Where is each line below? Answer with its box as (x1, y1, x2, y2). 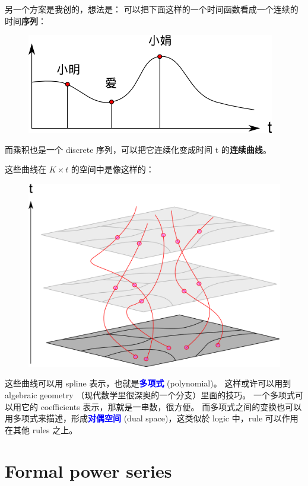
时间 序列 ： (5, 14, 46, 27)
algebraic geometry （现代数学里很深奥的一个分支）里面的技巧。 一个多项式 (5, 389, 295, 401)
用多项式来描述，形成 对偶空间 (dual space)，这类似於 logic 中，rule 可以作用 (5, 412, 299, 424)
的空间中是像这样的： (71, 163, 154, 175)
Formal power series (5, 458, 172, 482)
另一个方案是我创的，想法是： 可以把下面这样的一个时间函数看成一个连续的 (5, 3, 299, 15)
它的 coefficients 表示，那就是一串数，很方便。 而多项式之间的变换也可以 (21, 400, 302, 413)
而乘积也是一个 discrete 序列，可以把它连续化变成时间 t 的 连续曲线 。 (5, 143, 271, 155)
